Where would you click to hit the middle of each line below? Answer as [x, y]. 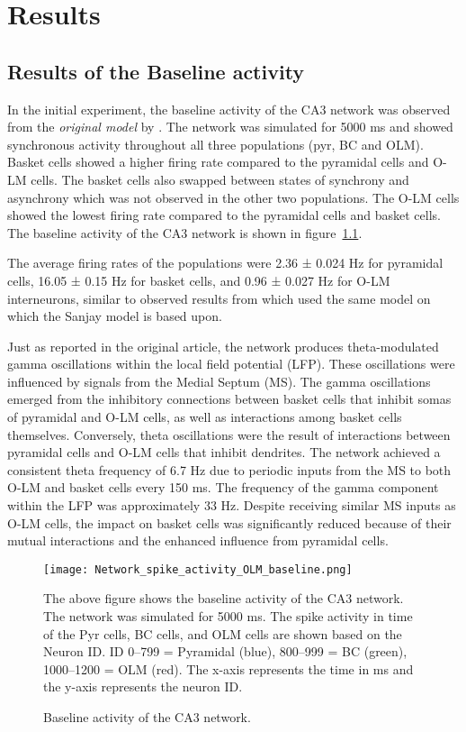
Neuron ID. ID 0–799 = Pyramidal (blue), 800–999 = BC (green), [225, 651]
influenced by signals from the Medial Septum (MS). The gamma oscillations [219, 381]
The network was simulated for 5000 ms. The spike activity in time [228, 616]
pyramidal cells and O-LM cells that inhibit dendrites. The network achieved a [224, 452]
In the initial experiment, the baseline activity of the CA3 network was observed [229, 109]
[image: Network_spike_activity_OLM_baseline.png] [198, 569]
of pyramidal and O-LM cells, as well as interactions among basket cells [205, 417]
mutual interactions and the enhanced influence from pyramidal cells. [198, 540]
